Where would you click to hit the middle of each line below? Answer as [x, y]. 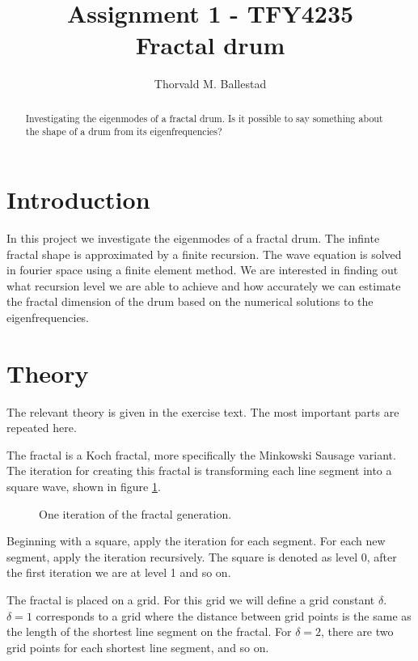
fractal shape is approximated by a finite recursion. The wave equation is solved [204, 254]
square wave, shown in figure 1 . [84, 487]
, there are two [357, 631]
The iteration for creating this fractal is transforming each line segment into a [199, 470]
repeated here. [42, 428]
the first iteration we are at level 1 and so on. [119, 572]
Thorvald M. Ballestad [210, 84]
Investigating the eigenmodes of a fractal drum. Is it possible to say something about [204, 118]
